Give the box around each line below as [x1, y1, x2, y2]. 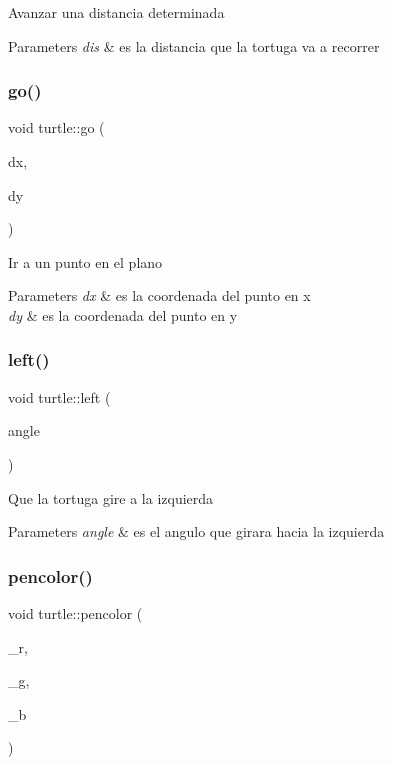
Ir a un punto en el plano [8, 251, 163, 272]
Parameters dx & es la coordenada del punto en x [8, 285, 311, 306]
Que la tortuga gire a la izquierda [8, 487, 214, 508]
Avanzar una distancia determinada [8, 2, 225, 22]
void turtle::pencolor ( [8, 602, 143, 623]
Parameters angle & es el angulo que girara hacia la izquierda [8, 521, 385, 542]
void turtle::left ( [8, 386, 111, 407]
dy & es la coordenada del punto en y [8, 304, 238, 325]
